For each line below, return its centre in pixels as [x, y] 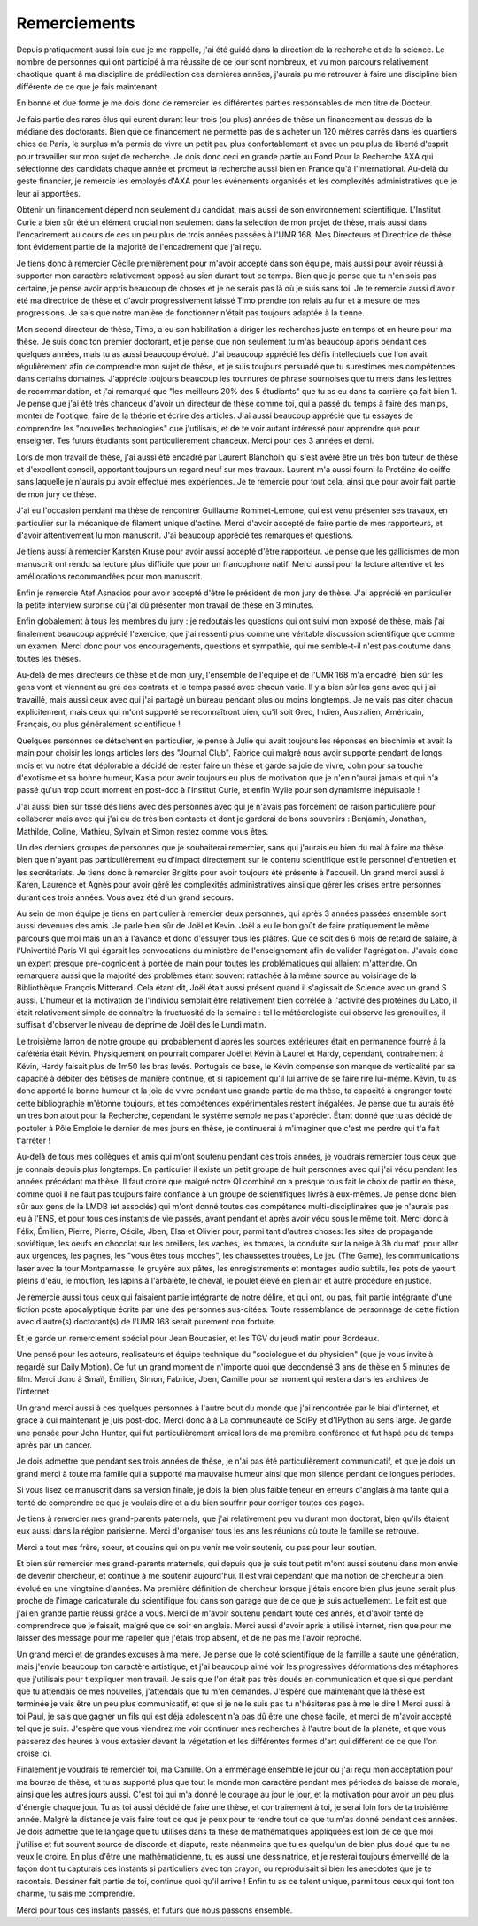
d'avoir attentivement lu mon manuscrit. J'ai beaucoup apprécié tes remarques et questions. [185, 535]
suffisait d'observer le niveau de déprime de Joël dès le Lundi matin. [141, 1025]
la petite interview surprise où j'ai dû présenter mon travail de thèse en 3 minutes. [165, 605]
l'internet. [34, 1392]
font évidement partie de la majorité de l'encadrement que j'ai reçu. [139, 247]
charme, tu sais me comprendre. [76, 1894]
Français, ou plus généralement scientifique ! [98, 724]
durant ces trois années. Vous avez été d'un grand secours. [125, 897]
